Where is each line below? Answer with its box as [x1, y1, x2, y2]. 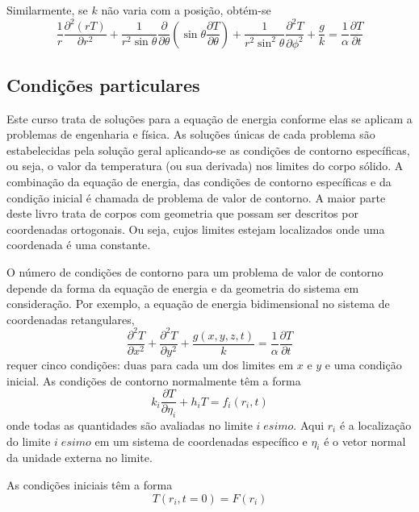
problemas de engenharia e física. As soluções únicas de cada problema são [6, 126, 375, 143]
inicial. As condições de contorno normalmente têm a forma [6, 372, 301, 389]
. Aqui [293, 417, 325, 434]
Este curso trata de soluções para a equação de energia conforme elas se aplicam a [6, 110, 413, 127]
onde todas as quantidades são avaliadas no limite [6, 417, 253, 434]
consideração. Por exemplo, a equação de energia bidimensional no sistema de [6, 295, 390, 312]
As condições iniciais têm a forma [6, 477, 173, 493]
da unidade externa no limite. [6, 449, 153, 466]
